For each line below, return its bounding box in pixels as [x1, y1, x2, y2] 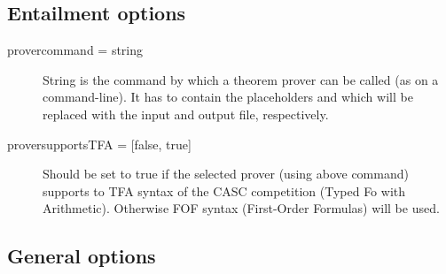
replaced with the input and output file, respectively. [43, 104, 329, 123]
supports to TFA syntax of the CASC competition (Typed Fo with [43, 181, 406, 200]
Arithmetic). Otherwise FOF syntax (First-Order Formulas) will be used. [43, 199, 440, 217]
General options [7, 242, 156, 270]
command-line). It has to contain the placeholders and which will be [43, 88, 413, 106]
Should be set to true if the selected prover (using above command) [43, 164, 409, 183]
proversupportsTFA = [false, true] [7, 134, 192, 153]
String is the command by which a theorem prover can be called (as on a [43, 70, 439, 88]
